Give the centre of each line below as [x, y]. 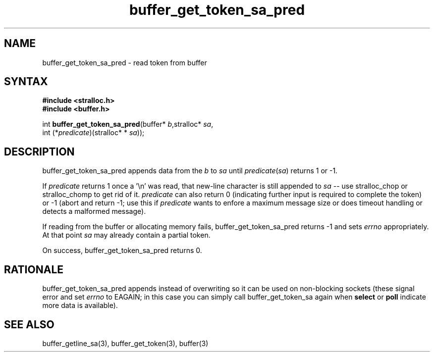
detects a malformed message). [94, 211]
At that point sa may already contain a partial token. [126, 235]
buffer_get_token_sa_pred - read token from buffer [125, 62]
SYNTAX [26, 82]
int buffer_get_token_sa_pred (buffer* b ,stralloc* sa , [128, 124]
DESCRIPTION [39, 152]
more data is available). [80, 305]
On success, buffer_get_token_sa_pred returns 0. [122, 251]
